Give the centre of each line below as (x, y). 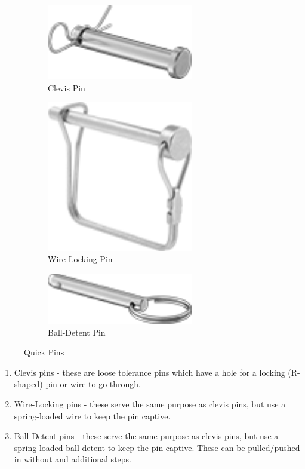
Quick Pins (44, 352)
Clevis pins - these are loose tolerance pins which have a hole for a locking (150, 372)
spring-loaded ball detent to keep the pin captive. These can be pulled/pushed (157, 447)
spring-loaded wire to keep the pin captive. (92, 416)
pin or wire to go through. (93, 384)
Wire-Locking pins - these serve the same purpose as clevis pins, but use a (150, 404)
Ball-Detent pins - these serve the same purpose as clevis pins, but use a (146, 436)
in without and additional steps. (73, 459)
